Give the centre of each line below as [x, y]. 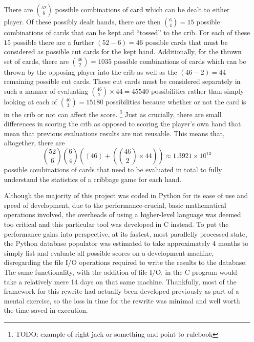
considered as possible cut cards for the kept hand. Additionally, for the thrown [123, 51]
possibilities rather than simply [198, 91]
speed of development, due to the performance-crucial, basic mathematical [115, 205]
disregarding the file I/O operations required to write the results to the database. [126, 262]
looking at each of [31, 101]
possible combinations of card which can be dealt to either [142, 9]
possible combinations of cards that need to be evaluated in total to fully [113, 169]
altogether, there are [34, 143]
